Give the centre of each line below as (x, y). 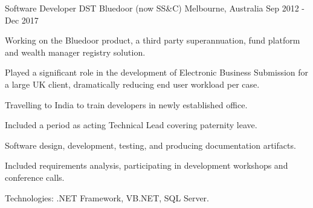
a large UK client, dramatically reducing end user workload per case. (132, 84)
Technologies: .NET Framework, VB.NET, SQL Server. (107, 197)
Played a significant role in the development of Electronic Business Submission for (157, 72)
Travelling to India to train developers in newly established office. (126, 104)
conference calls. (35, 177)
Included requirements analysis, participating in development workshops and (147, 165)
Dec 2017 (22, 20)
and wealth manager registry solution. (75, 52)
